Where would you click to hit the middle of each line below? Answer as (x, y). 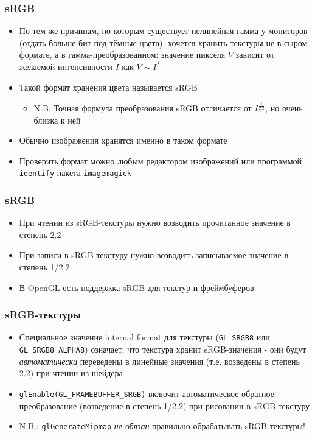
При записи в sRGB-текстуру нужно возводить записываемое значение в (154, 255)
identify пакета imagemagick (75, 173)
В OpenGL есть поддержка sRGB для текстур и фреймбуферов (137, 287)
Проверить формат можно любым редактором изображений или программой (160, 160)
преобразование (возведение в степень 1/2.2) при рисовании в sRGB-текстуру (164, 405)
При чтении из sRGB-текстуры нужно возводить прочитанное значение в (155, 223)
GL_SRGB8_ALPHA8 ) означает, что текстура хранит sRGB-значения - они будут (163, 349)
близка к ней (57, 120)
